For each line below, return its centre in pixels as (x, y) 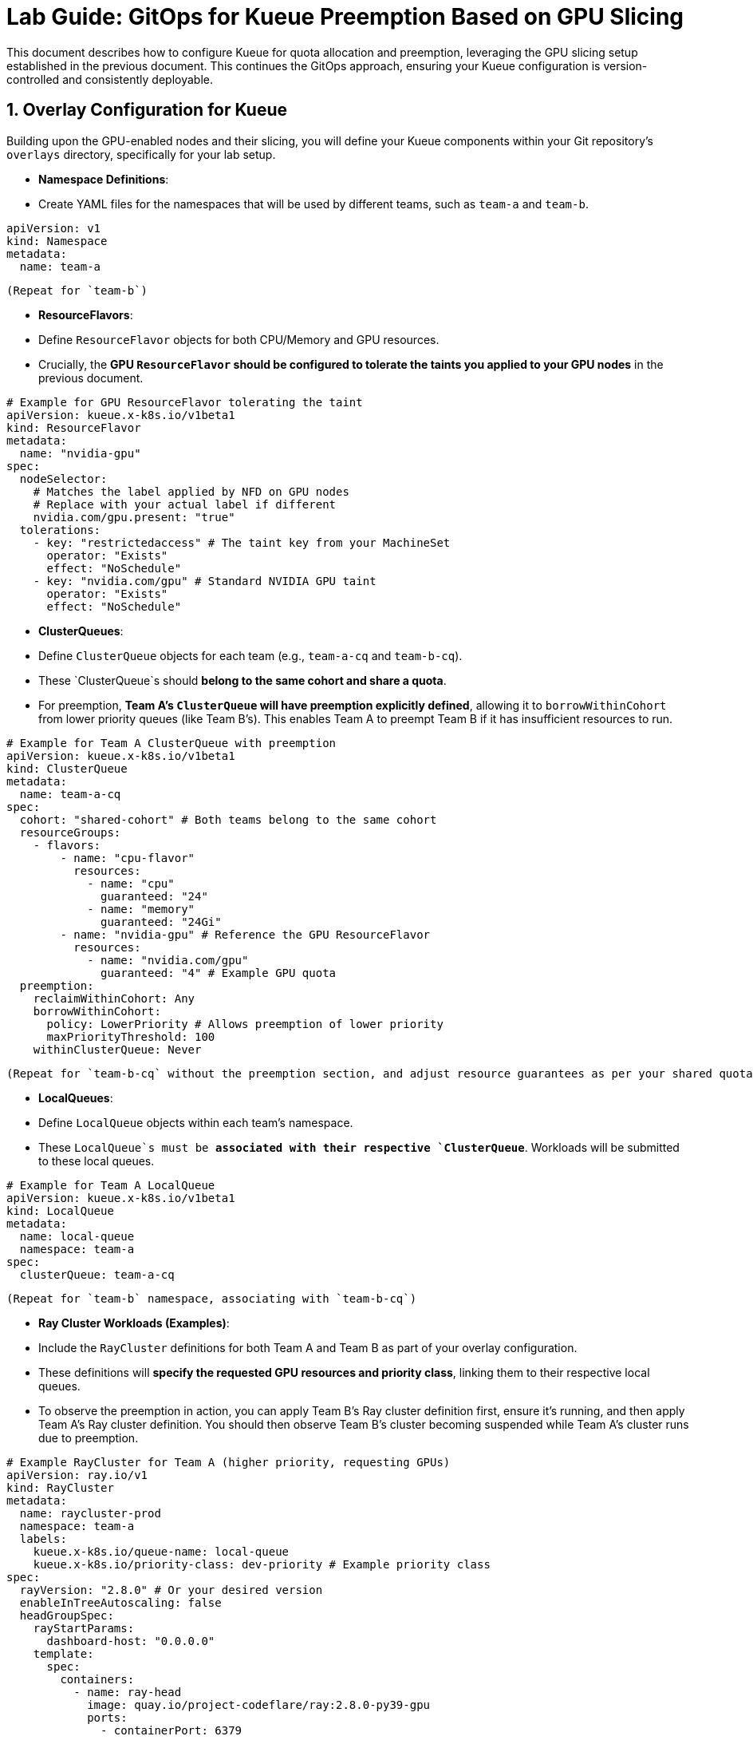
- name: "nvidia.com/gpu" (168, 960)
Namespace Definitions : (104, 179)
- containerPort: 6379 (171, 1730)
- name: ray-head (128, 1692)
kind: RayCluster (60, 1487)
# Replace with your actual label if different (185, 504)
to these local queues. (97, 1161)
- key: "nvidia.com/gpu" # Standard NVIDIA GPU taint (205, 581)
